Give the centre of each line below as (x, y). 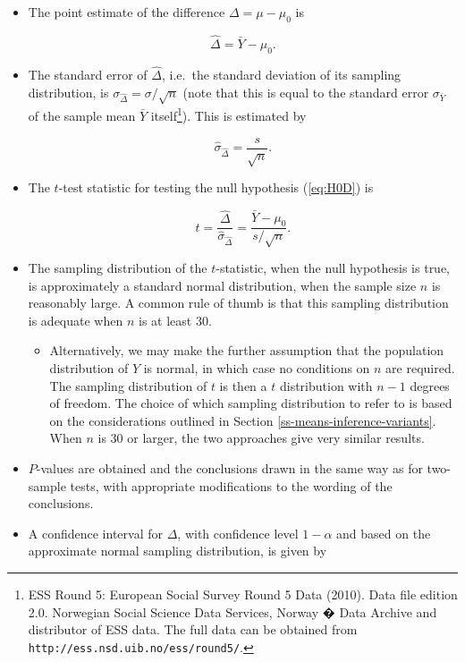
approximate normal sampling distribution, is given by (178, 551)
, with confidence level (238, 533)
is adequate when (76, 320)
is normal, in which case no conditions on (257, 368)
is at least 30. (175, 320)
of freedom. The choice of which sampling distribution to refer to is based (251, 403)
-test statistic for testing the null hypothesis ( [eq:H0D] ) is (216, 187)
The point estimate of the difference (127, 12)
